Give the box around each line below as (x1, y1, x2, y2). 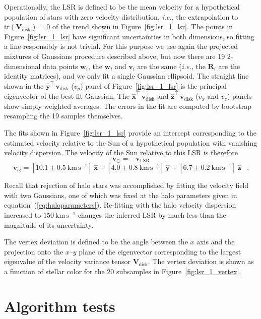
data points (43, 60, 78, 71)
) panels (227, 91, 252, 101)
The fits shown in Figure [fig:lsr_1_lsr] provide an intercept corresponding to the (4, 127, 257, 138)
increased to (4, 210, 41, 220)
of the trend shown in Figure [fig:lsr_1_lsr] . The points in (52, 21, 233, 32)
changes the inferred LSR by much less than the (78, 210, 226, 220)
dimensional (4, 60, 41, 71)
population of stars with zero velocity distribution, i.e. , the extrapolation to (4, 11, 238, 22)
